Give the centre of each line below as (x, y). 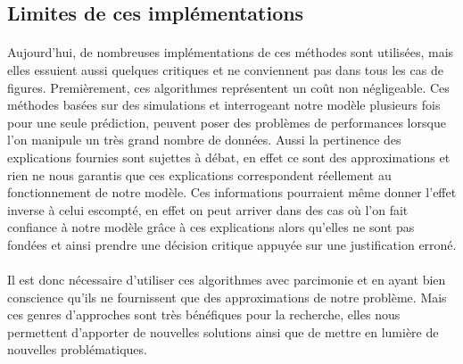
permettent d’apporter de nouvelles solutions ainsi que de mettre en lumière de (223, 331)
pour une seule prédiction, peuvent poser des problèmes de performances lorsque (227, 122)
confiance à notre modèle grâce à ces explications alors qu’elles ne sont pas (211, 227)
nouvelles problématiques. (77, 349)
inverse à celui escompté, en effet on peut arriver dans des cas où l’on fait (208, 209)
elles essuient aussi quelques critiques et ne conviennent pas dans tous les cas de (225, 69)
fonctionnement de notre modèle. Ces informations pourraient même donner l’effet (232, 192)
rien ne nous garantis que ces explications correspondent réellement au (199, 174)
